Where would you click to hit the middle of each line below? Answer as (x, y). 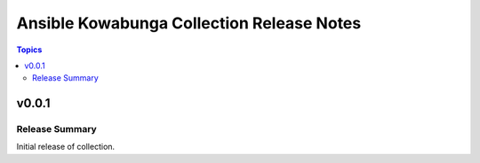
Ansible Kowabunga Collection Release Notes (189, 23)
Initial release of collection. (66, 147)
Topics (29, 50)
